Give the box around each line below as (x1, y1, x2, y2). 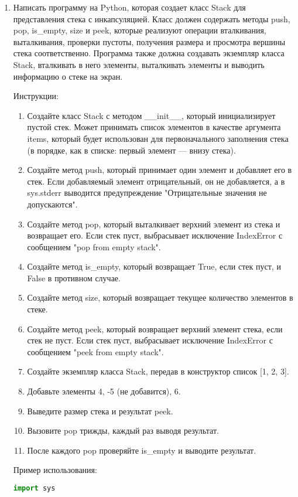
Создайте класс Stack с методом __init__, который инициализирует (27, 109, 276, 121)
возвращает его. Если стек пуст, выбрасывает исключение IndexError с (27, 229, 283, 241)
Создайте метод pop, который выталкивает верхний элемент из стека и (27, 217, 280, 230)
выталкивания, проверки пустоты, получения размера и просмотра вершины (13, 35, 286, 47)
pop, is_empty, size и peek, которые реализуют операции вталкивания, (13, 24, 266, 36)
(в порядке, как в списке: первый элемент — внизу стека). (27, 144, 236, 156)
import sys (13, 484, 56, 492)
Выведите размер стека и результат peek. (27, 404, 173, 417)
